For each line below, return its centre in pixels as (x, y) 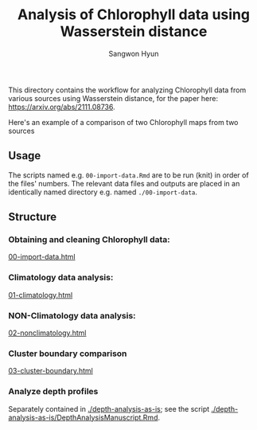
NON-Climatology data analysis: (72, 315)
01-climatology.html (41, 295)
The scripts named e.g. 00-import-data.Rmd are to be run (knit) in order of (128, 175)
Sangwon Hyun (134, 53)
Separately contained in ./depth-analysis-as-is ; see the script (109, 408)
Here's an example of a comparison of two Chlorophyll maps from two (123, 122)
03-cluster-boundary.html (51, 371)
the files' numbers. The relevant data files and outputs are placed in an (124, 183)
